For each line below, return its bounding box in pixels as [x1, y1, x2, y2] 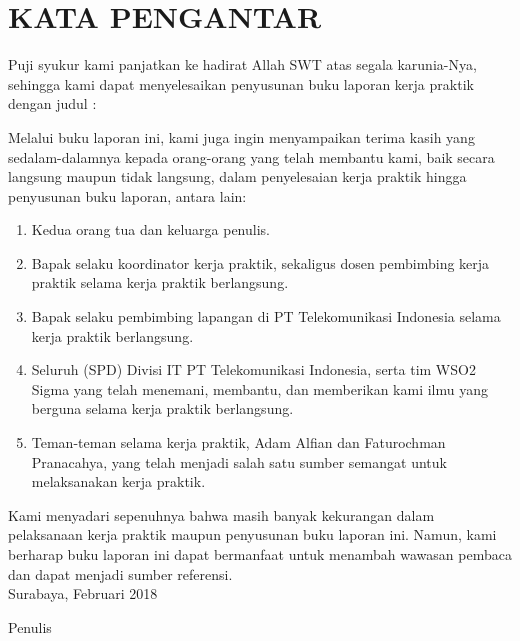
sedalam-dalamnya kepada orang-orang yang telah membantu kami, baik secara [8, 146, 495, 167]
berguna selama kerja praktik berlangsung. [31, 398, 294, 419]
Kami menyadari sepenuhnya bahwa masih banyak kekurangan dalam [8, 504, 435, 525]
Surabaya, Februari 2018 [8, 583, 158, 604]
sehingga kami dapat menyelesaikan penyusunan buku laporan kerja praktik [8, 73, 474, 94]
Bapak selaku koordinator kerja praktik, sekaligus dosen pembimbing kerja [31, 252, 490, 273]
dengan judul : [8, 93, 97, 114]
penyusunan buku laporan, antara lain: [8, 185, 247, 206]
